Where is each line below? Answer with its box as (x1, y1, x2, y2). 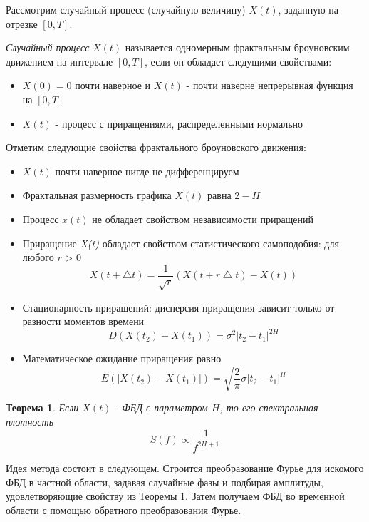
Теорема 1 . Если (6, 400, 79, 415)
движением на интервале (6, 53, 113, 68)
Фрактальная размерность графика (22, 188, 172, 203)
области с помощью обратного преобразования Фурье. (6, 502, 241, 517)
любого (22, 250, 54, 265)
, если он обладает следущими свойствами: (145, 53, 332, 68)
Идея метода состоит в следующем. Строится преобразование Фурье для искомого (6, 460, 364, 475)
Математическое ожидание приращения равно (22, 351, 222, 366)
